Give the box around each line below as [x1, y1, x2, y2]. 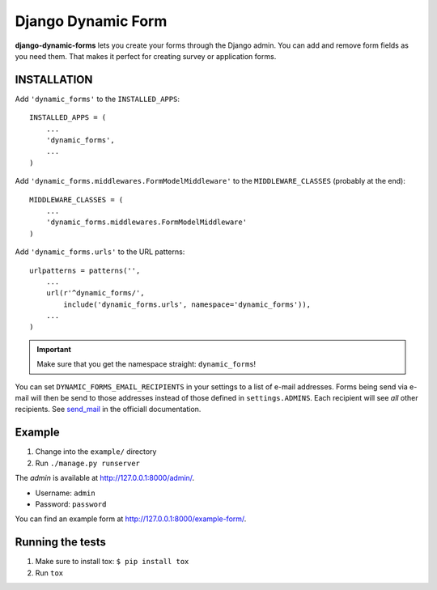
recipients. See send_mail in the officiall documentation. [15, 405, 202, 414]
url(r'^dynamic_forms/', [45, 288, 145, 298]
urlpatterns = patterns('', [29, 265, 141, 275]
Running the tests [15, 535, 107, 550]
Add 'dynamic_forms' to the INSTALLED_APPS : [15, 94, 180, 104]
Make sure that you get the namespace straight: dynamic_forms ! [36, 359, 257, 369]
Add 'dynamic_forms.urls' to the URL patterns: [15, 247, 185, 257]
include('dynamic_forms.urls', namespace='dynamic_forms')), [63, 299, 312, 309]
